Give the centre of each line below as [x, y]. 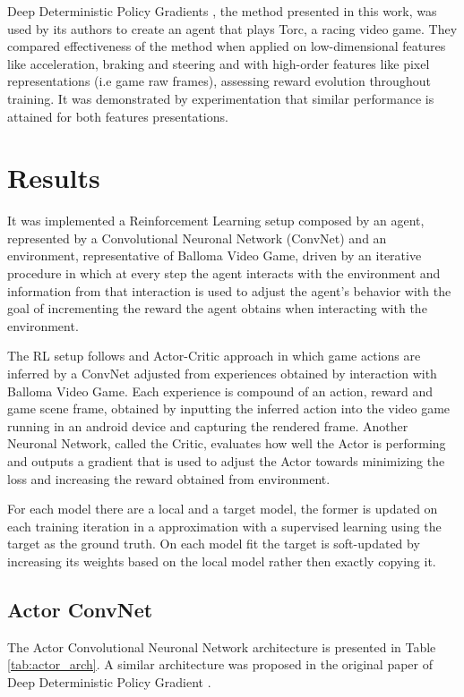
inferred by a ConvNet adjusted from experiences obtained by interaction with [222, 374]
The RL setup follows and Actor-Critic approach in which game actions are [214, 356]
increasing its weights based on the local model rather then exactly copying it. [222, 561]
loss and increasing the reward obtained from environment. [169, 478]
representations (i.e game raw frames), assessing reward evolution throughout [219, 81]
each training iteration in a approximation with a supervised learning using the [224, 526]
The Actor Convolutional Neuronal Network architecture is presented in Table [222, 646]
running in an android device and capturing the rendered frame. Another [208, 425]
